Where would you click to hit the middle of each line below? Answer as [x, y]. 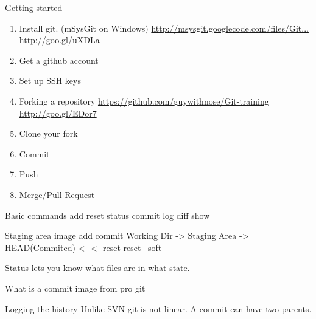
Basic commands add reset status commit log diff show [107, 215]
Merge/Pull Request [57, 194]
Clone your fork [48, 133]
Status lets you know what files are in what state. [97, 268]
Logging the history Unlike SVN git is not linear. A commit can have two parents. [158, 308]
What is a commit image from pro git [75, 288]
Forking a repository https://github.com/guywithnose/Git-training [144, 101]
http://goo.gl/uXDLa [59, 40]
